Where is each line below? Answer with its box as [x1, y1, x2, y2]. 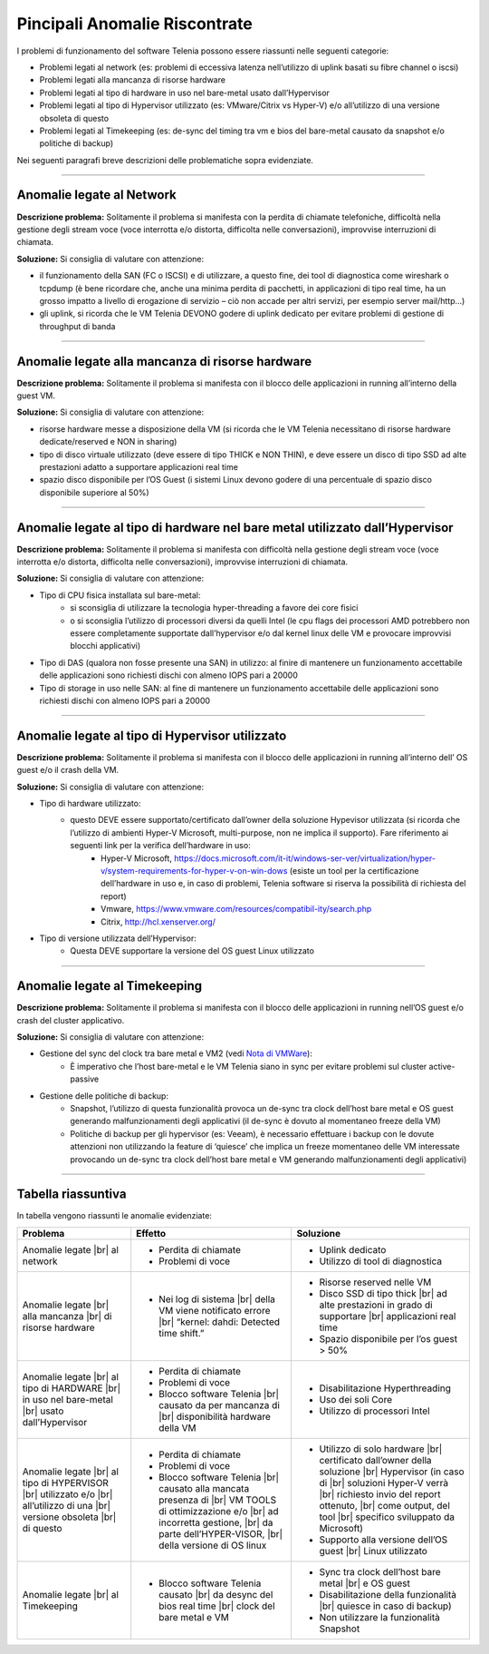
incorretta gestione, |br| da [158, 1516, 273, 1529]
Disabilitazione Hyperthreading [319, 1382, 452, 1395]
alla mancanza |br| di [22, 1309, 112, 1322]
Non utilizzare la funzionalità [319, 1610, 441, 1623]
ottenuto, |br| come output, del [319, 1499, 450, 1512]
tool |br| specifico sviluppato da [319, 1511, 455, 1523]
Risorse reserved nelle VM [319, 1276, 432, 1288]
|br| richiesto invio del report [319, 1488, 441, 1501]
